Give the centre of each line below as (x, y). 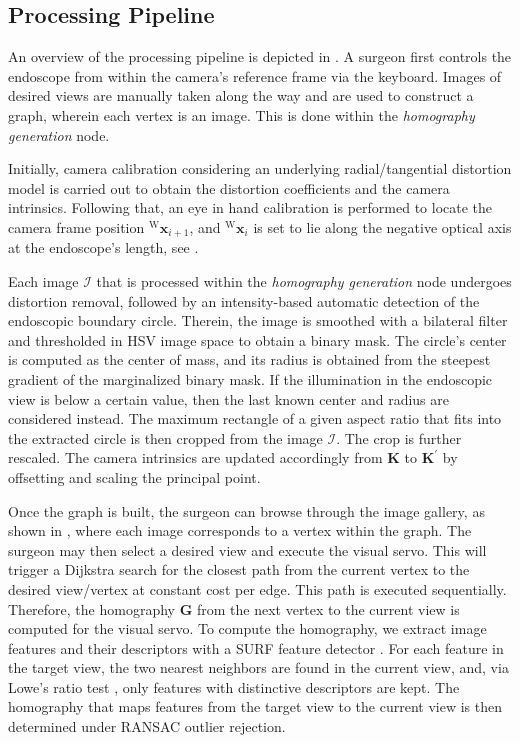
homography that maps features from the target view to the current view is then (255, 706)
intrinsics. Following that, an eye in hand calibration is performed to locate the (250, 207)
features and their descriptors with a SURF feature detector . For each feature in (256, 647)
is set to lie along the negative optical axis (382, 226)
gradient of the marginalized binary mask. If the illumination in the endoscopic (250, 378)
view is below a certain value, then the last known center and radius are (228, 398)
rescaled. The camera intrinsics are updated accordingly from (195, 457)
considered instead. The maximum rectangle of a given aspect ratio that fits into (255, 418)
